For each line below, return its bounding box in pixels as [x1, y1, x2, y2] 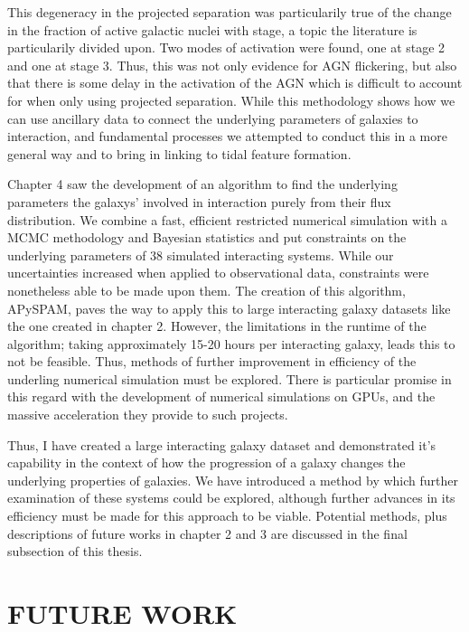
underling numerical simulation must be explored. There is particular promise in [7, 369, 452, 388]
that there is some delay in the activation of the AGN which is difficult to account [7, 73, 463, 92]
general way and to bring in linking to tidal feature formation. [7, 144, 352, 163]
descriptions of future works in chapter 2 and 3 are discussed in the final [7, 524, 408, 542]
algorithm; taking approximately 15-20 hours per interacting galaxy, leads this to [7, 334, 455, 353]
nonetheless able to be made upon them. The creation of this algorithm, [7, 280, 406, 299]
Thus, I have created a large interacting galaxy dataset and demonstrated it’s [7, 435, 436, 454]
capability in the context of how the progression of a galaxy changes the [7, 453, 406, 472]
